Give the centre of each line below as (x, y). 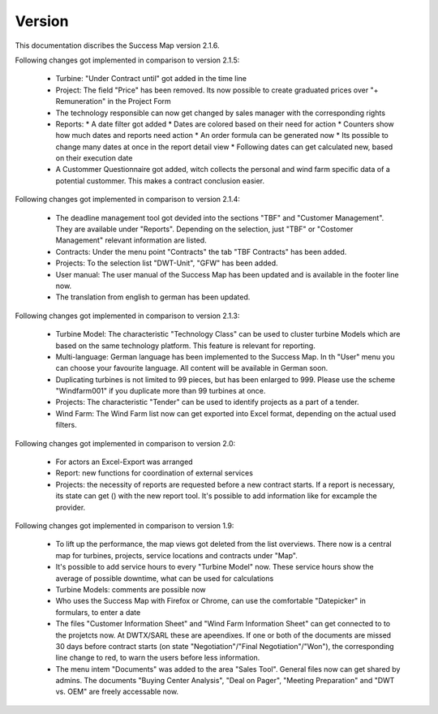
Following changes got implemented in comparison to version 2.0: (125, 443)
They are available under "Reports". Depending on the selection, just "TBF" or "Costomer (204, 229)
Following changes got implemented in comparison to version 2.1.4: (128, 200)
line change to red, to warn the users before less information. (158, 658)
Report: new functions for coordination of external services (154, 473)
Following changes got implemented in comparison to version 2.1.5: (127, 60)
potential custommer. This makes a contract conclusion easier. (160, 181)
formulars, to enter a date (98, 612)
